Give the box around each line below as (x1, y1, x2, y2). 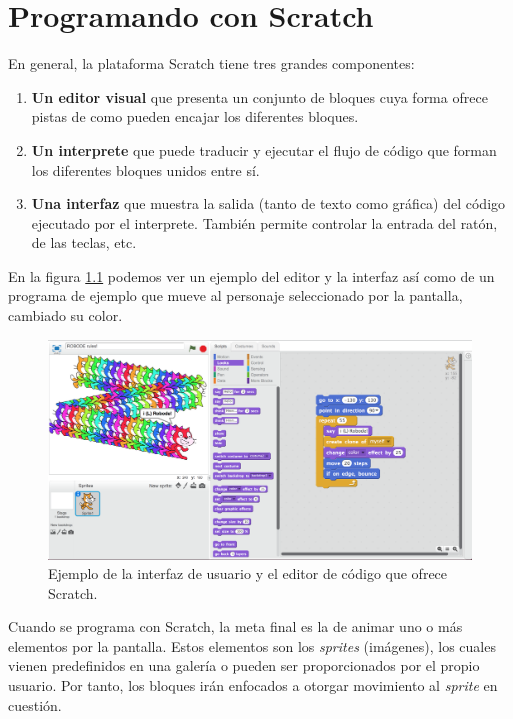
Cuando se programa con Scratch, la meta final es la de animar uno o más (8, 616, 463, 637)
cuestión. (8, 694, 62, 715)
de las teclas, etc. (31, 232, 137, 253)
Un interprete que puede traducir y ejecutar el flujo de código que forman (31, 139, 497, 160)
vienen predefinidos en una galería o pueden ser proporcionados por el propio (8, 655, 480, 676)
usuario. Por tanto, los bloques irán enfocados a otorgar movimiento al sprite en (8, 675, 498, 696)
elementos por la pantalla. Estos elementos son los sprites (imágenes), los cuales (8, 635, 496, 656)
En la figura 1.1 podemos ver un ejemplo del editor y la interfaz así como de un (8, 265, 495, 286)
